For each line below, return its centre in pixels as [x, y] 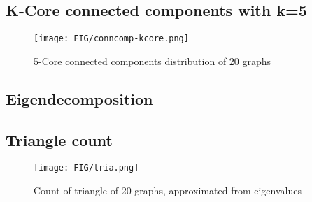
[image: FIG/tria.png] [86, 168]
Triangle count [59, 139]
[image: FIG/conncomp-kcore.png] [111, 39]
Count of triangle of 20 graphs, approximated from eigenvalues [168, 190]
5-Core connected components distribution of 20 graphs [153, 60]
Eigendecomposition [79, 98]
